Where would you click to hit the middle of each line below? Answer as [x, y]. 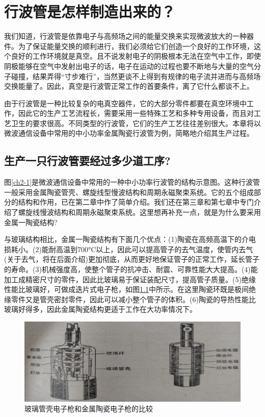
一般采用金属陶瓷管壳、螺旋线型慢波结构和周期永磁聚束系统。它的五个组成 [129, 192]
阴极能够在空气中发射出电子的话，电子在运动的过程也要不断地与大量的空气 [129, 66]
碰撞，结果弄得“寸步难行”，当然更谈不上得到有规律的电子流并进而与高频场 [136, 76]
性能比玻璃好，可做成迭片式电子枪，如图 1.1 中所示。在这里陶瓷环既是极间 [126, 289]
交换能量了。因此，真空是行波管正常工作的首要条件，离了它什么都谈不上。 [129, 86]
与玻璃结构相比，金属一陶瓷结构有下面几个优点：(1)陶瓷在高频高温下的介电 [130, 239]
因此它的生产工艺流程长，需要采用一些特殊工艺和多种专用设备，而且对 [136, 113]
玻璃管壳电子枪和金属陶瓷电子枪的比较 [89, 409]
